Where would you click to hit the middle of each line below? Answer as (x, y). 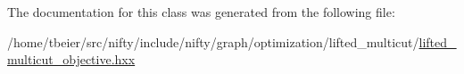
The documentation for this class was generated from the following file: (201, 12)
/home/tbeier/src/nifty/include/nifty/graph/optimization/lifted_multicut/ (213, 41)
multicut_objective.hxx (71, 59)
